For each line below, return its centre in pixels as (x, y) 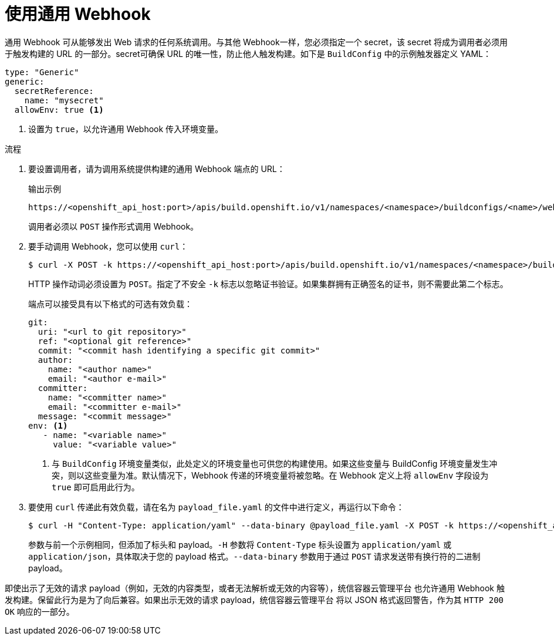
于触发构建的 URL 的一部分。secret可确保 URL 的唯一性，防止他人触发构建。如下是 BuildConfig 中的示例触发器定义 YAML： (248, 53)
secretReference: (54, 91)
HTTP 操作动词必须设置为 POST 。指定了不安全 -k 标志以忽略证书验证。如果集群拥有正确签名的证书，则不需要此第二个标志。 (268, 284)
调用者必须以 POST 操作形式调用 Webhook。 (114, 226)
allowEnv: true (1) (59, 110)
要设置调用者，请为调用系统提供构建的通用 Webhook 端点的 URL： (157, 169)
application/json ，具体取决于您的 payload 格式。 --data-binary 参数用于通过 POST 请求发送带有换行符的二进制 (254, 556)
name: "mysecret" (64, 100)
